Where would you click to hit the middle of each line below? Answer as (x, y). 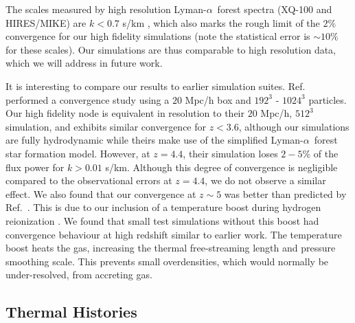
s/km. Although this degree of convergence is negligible (221, 167)
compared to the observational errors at (89, 180)
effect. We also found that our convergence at (101, 193)
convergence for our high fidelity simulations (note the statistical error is (158, 36)
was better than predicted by (285, 193)
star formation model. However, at (78, 153)
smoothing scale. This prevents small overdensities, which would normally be (167, 261)
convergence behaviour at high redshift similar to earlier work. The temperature (174, 234)
